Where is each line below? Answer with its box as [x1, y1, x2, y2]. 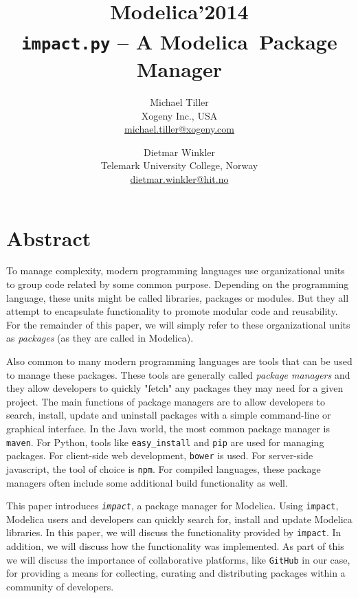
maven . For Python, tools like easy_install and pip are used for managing [6, 434, 324, 449]
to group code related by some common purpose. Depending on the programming [6, 277, 349, 291]
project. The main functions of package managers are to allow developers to [6, 394, 325, 408]
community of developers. [6, 579, 114, 593]
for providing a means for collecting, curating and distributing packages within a [6, 566, 346, 580]
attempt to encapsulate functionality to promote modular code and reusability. [6, 304, 338, 318]
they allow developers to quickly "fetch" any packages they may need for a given [6, 381, 344, 395]
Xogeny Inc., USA [141, 108, 218, 122]
